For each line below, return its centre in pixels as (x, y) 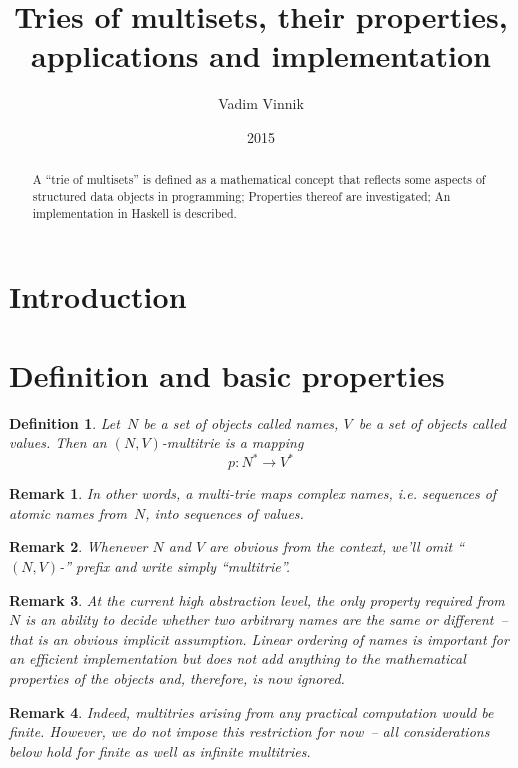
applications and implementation (261, 55)
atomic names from (68, 512)
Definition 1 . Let (64, 422)
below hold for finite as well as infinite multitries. (160, 750)
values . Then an (58, 442)
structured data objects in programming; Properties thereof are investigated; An (241, 195)
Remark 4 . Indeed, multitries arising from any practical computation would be (251, 711)
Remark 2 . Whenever (78, 546)
